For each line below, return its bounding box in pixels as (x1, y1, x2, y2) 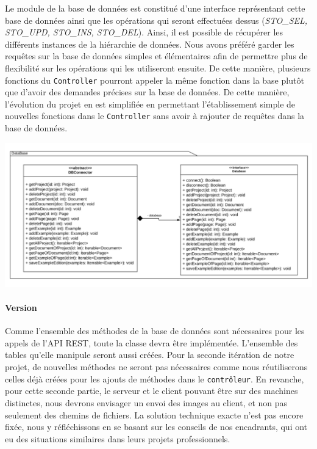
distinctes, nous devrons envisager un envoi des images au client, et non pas (5, 396, 288, 409)
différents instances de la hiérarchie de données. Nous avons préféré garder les (5, 37, 294, 50)
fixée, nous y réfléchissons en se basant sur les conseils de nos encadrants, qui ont (5, 420, 308, 433)
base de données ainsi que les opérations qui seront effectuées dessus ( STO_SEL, (5, 13, 308, 26)
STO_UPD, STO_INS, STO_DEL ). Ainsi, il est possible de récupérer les (5, 26, 283, 38)
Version (5, 301, 37, 314)
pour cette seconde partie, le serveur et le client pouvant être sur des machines (5, 384, 298, 397)
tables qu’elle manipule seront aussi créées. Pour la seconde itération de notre (5, 348, 294, 361)
